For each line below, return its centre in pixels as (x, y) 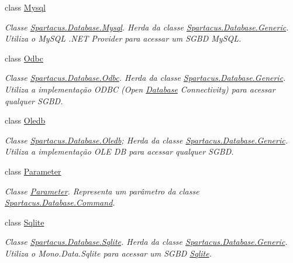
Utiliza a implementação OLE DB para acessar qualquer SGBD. (119, 151)
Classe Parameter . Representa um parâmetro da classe (102, 191)
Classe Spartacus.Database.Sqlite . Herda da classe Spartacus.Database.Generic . (146, 242)
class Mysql (25, 7)
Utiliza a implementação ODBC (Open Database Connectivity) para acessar (140, 89)
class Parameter (33, 171)
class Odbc (24, 58)
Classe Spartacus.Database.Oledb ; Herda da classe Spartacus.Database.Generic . (146, 140)
